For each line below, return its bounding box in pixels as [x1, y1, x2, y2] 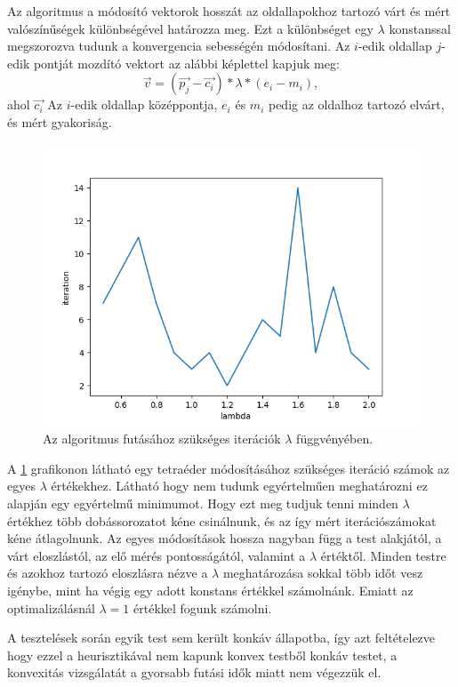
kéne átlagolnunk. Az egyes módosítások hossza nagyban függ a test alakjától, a [7, 529, 442, 547]
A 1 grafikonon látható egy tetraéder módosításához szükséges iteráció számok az [7, 459, 450, 477]
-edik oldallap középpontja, [70, 95, 218, 114]
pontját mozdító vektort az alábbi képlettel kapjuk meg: [33, 53, 340, 72]
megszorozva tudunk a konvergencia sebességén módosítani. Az [7, 36, 350, 55]
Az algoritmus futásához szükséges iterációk [43, 429, 281, 448]
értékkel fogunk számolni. [133, 598, 272, 617]
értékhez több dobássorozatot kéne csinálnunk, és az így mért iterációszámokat [7, 511, 437, 530]
